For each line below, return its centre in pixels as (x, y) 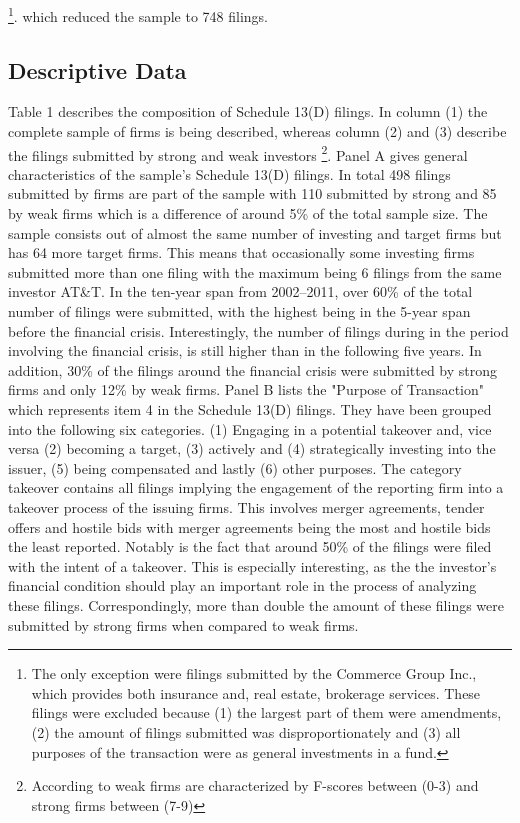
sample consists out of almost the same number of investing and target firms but (255, 232)
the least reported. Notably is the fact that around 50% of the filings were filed (250, 546)
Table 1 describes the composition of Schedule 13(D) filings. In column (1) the (248, 111)
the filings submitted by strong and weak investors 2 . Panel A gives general (238, 153)
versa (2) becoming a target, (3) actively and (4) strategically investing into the (252, 448)
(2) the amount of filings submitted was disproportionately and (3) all (246, 731)
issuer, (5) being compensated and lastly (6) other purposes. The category (235, 467)
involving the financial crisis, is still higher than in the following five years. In (245, 350)
